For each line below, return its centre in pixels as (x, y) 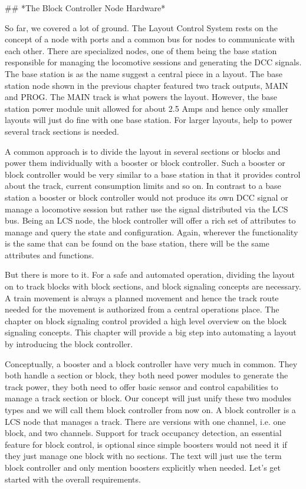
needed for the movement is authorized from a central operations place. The (142, 309)
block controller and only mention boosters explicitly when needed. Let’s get (143, 467)
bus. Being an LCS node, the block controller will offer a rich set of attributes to (150, 220)
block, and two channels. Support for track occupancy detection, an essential (143, 433)
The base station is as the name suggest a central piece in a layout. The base (144, 73)
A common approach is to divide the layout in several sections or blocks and (143, 151)
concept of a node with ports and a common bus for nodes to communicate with (150, 39)
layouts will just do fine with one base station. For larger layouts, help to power (149, 120)
